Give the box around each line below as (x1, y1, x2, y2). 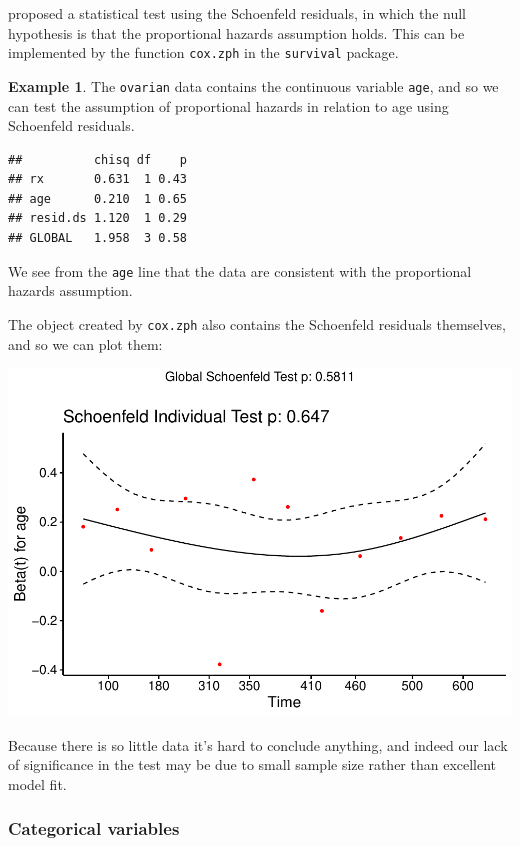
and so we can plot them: (8, 333, 163, 354)
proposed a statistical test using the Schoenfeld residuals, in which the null (8, 3, 466, 23)
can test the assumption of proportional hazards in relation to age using (8, 95, 449, 116)
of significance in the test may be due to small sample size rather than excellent (8, 754, 497, 775)
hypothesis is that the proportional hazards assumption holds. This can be (8, 22, 465, 43)
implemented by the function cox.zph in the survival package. (8, 42, 399, 63)
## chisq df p (8, 152, 187, 167)
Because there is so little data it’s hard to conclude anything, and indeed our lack (8, 734, 508, 755)
